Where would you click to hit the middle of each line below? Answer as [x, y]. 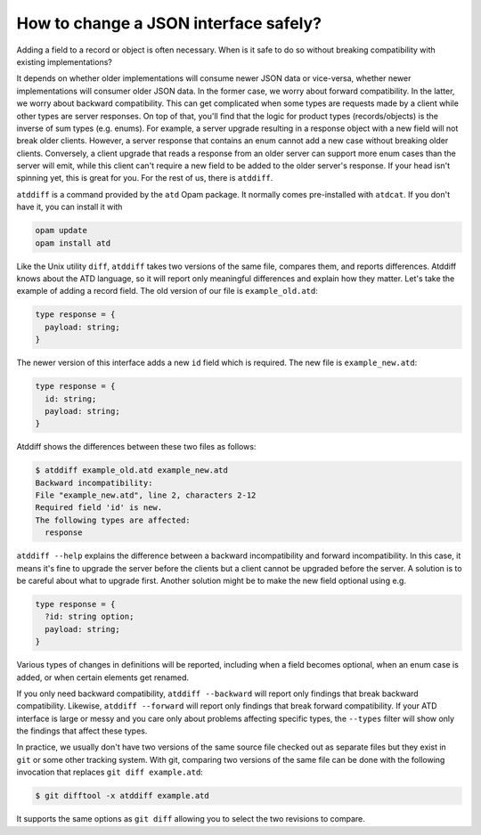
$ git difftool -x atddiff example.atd [122, 796]
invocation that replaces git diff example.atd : [110, 772]
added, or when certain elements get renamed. [102, 677]
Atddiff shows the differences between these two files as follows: [136, 447]
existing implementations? [65, 61]
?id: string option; [90, 617]
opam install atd [73, 243]
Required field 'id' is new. [99, 508]
